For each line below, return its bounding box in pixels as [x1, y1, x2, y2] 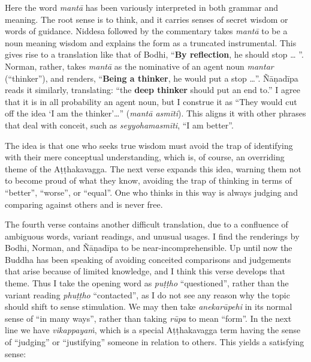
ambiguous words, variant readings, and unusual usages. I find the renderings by [5, 229, 300, 242]
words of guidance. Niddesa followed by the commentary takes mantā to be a [5, 25, 288, 37]
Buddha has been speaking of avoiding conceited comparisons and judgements [5, 253, 291, 265]
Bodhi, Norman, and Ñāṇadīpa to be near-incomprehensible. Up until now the [5, 241, 292, 254]
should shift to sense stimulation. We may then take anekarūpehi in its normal [5, 300, 292, 313]
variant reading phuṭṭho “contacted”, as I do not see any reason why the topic [5, 288, 290, 301]
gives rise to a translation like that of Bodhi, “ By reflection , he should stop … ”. [5, 48, 304, 61]
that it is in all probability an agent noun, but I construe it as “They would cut [5, 95, 297, 107]
